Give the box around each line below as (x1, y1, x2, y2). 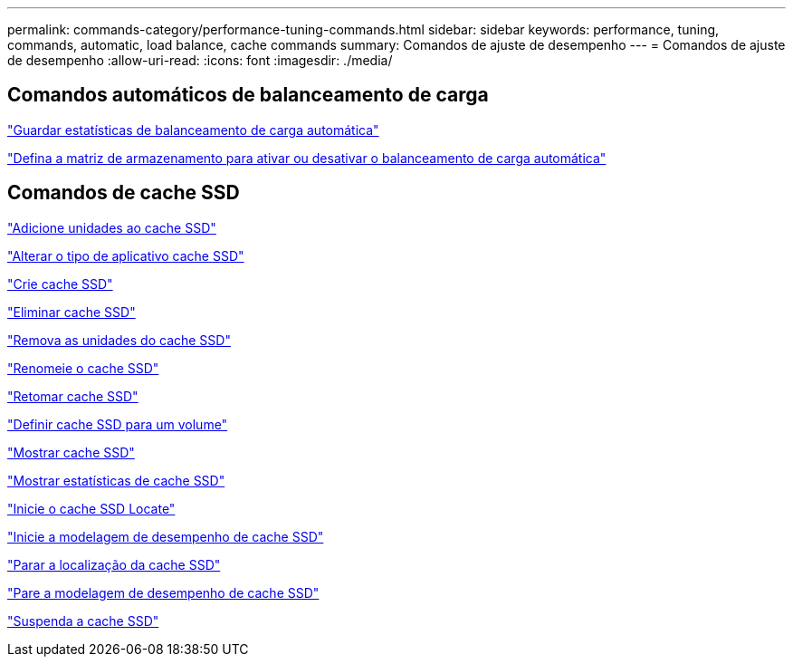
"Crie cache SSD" (7, 275, 113, 292)
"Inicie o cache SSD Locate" (7, 500, 176, 516)
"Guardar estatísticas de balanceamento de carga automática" (7, 121, 379, 138)
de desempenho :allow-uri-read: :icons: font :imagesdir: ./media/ (7, 53, 393, 68)
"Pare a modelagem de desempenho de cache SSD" (7, 584, 320, 601)
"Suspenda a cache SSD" (7, 612, 159, 629)
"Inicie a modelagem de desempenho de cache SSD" (7, 528, 324, 544)
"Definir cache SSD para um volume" (7, 416, 228, 432)
